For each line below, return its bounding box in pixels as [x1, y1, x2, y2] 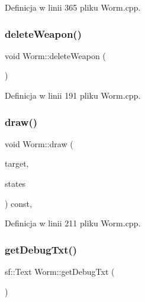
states [5, 177, 26, 189]
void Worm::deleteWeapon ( [5, 49, 106, 61]
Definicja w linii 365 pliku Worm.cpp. [5, 1, 141, 13]
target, [5, 157, 29, 170]
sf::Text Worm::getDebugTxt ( [5, 265, 115, 277]
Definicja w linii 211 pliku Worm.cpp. [5, 217, 141, 229]
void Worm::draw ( [5, 137, 73, 150]
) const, [5, 197, 32, 209]
